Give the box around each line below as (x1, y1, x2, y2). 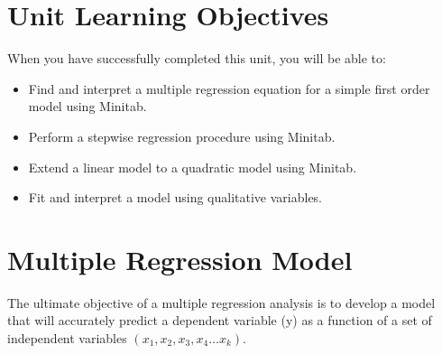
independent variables (7, 329, 127, 347)
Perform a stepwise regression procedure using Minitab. (28, 126, 336, 145)
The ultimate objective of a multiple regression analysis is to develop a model (7, 293, 436, 312)
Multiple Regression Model (7, 240, 353, 277)
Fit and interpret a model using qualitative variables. (28, 188, 323, 207)
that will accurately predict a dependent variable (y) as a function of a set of (7, 311, 432, 330)
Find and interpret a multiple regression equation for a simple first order (28, 79, 430, 98)
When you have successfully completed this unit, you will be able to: (7, 49, 386, 68)
